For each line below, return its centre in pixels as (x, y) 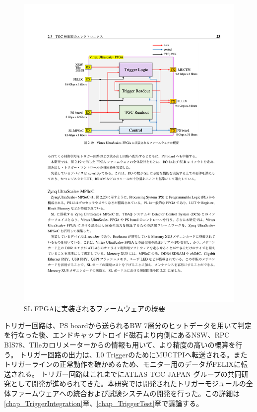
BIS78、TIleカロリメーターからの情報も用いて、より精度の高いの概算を (120, 345)
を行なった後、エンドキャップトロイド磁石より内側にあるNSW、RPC (117, 335)
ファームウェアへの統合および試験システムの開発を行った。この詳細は (125, 393)
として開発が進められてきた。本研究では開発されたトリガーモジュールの (128, 383)
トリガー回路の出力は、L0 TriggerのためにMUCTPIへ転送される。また (133, 354)
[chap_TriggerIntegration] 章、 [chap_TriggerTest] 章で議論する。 (104, 403)
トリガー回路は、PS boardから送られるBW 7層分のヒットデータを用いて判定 (128, 325)
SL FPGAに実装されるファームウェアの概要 (95, 309)
